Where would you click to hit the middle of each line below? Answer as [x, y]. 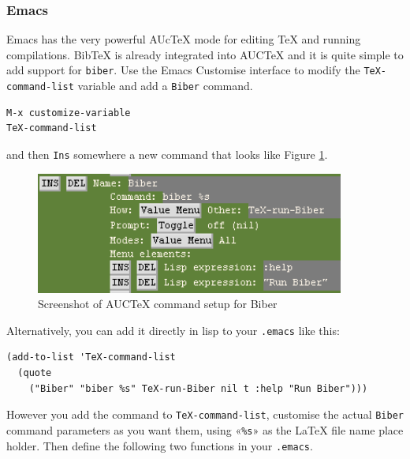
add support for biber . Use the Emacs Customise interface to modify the [183, 70]
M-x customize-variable [69, 113]
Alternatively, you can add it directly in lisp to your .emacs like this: [173, 330]
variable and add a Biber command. [165, 86]
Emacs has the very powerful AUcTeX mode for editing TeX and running [184, 39]
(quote [35, 373]
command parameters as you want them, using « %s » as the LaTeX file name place [205, 429]
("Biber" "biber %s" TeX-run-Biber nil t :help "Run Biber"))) [198, 388]
